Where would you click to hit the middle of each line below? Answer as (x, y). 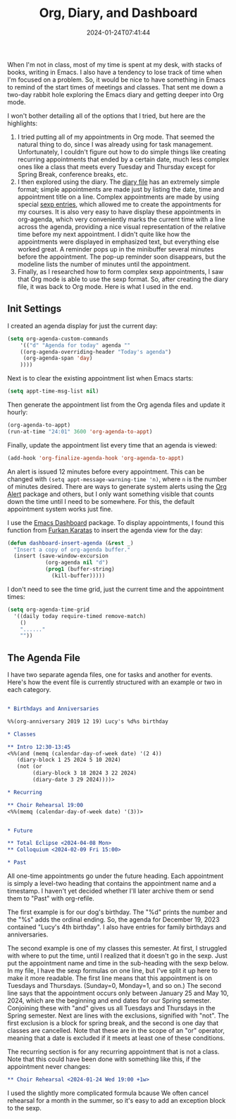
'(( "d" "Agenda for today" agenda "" (75, 345)
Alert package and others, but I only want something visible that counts (111, 494)
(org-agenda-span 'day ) (58, 358)
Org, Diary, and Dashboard (118, 13)
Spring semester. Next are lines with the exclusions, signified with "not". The (118, 1015)
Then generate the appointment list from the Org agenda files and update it (116, 404)
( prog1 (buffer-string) (80, 569)
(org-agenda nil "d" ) (77, 563)
